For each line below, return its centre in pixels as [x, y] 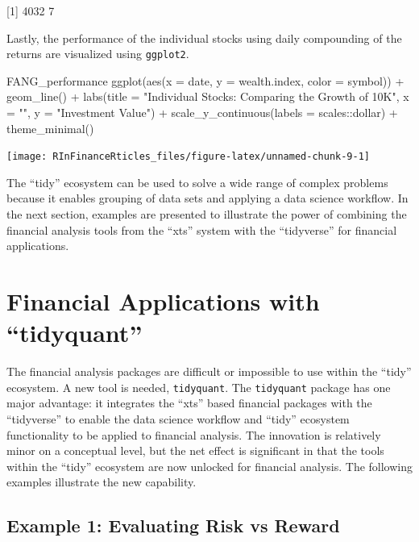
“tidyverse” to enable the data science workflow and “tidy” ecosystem [178, 419]
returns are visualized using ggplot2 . [98, 54]
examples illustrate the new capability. [102, 482]
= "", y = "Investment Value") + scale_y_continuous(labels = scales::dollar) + [202, 113]
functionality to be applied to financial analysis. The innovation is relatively [194, 434]
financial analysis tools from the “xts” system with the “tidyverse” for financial [202, 229]
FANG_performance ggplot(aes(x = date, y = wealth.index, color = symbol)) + [205, 80]
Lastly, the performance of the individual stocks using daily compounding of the [204, 38]
